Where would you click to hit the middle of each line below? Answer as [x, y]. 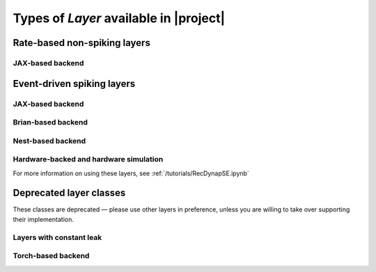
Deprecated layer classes [69, 193]
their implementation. [44, 219]
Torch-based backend [51, 256]
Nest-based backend [49, 141]
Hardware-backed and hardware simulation [88, 159]
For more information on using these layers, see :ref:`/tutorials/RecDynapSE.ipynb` [131, 173]
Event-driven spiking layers [74, 83]
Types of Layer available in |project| [119, 18]
